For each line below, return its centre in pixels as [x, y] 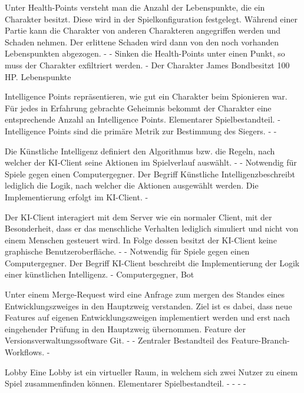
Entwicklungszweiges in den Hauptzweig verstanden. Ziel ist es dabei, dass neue [148, 306]
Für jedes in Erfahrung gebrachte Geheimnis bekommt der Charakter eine [138, 108]
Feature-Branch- [260, 340]
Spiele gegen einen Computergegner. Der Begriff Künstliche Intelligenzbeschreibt [150, 174]
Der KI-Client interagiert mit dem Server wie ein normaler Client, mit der [138, 217]
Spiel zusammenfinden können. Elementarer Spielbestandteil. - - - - [125, 383]
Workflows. [25, 352]
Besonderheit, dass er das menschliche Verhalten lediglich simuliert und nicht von [152, 228]
